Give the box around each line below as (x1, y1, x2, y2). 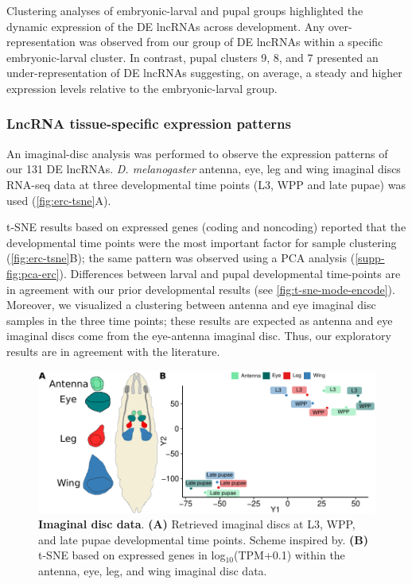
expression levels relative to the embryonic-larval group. (6, 79, 278, 96)
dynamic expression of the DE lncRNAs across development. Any (6, 17, 325, 34)
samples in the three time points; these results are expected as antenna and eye (6, 311, 393, 328)
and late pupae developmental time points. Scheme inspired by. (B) (38, 531, 369, 547)
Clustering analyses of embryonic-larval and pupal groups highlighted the (6, 2, 363, 18)
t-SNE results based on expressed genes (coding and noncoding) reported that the (6, 219, 406, 235)
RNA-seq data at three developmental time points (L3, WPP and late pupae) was (6, 176, 406, 192)
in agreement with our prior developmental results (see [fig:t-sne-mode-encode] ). (6, 280, 395, 297)
